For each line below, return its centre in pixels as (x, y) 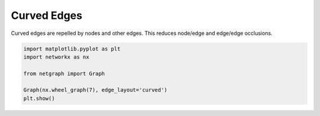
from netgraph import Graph (64, 73)
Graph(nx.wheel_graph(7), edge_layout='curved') (95, 90)
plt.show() (39, 98)
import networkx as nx (56, 57)
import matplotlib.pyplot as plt (72, 49)
